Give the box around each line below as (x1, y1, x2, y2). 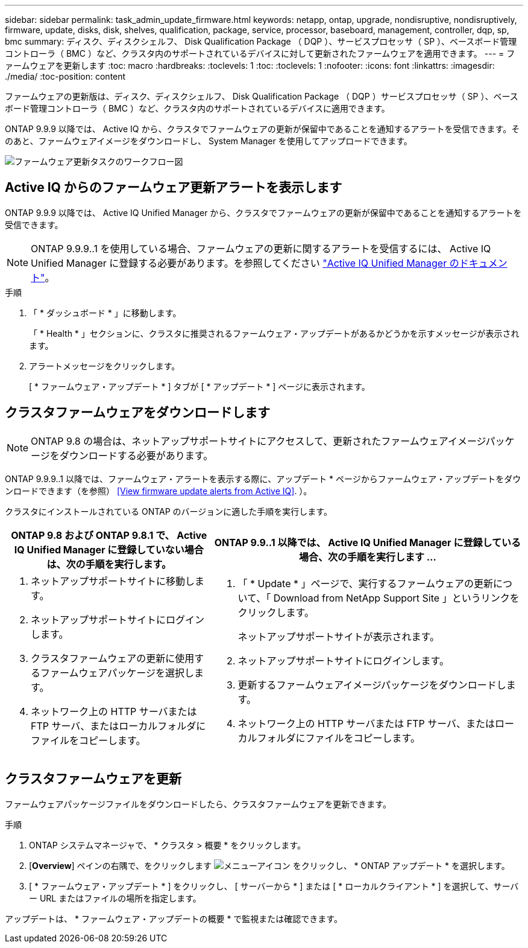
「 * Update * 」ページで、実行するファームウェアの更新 (237, 577, 494, 590)
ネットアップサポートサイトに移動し (31, 574, 195, 587)
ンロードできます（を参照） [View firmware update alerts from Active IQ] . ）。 (5, 485, 312, 496)
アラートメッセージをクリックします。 (29, 360, 180, 371)
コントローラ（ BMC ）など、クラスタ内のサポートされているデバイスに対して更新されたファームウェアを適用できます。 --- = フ (5, 48, 515, 59)
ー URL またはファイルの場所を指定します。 (29, 892, 201, 903)
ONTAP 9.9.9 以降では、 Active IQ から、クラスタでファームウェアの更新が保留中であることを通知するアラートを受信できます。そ (5, 124, 520, 134)
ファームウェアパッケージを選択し (40, 666, 194, 679)
